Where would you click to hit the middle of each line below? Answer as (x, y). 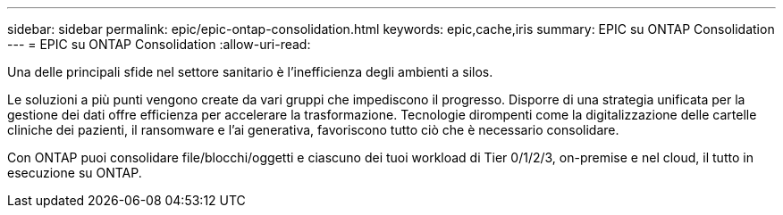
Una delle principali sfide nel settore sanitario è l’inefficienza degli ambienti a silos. (250, 72)
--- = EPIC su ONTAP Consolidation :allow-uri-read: (159, 44)
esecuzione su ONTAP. (75, 173)
